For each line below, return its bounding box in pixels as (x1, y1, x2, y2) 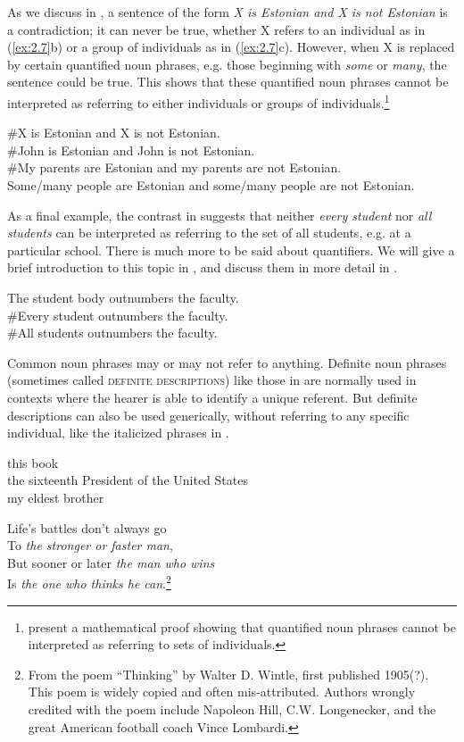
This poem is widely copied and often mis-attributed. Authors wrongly (28, 682, 416, 701)
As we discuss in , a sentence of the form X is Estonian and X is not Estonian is (7, 3, 448, 21)
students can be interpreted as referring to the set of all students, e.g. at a (7, 223, 411, 242)
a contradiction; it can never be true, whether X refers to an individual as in (7, 20, 426, 38)
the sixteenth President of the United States (7, 471, 248, 489)
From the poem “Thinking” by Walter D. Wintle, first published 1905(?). (28, 664, 429, 683)
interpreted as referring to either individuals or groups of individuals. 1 (7, 90, 390, 112)
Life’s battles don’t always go (7, 518, 167, 537)
